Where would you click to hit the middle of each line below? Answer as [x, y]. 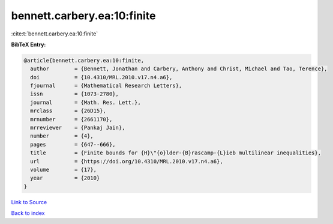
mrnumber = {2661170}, [71, 119]
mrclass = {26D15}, [68, 111]
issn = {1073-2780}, [75, 94]
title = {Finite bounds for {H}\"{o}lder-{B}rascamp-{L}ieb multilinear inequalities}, [175, 153]
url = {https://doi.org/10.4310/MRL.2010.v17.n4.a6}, [127, 161]
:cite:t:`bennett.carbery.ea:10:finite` [55, 34]
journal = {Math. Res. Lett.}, [85, 102]
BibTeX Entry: [28, 44]
